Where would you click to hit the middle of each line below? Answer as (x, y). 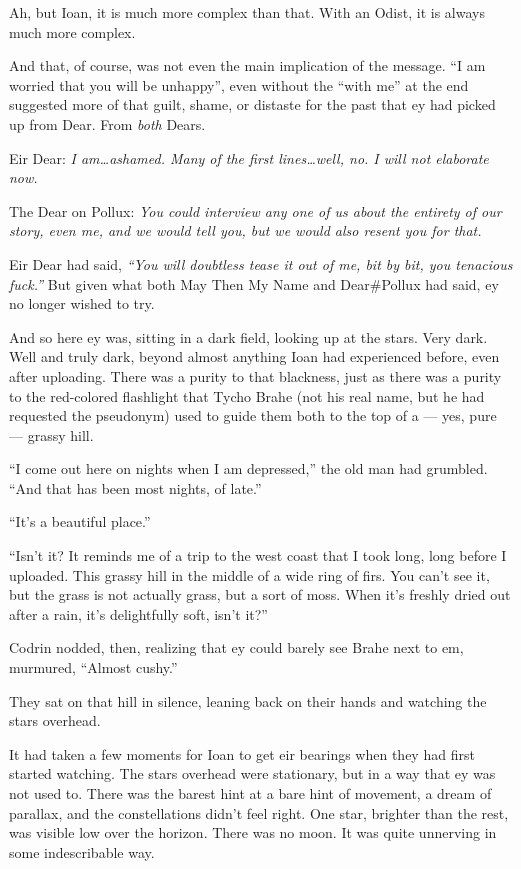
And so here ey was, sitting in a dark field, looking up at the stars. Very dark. (248, 336)
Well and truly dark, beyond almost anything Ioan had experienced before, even (254, 356)
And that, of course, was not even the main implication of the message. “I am (247, 65)
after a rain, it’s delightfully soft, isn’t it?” (138, 613)
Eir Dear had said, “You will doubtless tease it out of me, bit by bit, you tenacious (261, 263)
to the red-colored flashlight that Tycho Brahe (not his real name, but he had (247, 395)
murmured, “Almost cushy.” (93, 667)
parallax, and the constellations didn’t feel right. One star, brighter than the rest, (259, 812)
